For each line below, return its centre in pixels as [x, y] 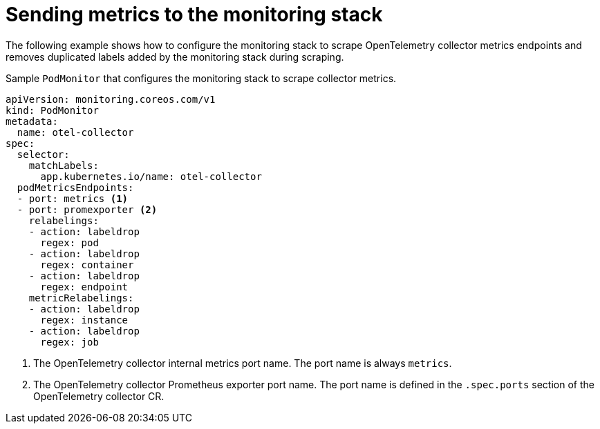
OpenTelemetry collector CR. [99, 396]
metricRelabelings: [81, 298]
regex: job [69, 342]
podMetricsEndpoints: [75, 187]
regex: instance [84, 320]
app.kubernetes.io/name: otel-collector [151, 176]
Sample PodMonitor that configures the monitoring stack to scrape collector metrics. [201, 78]
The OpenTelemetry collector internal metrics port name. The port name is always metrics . [243, 363]
